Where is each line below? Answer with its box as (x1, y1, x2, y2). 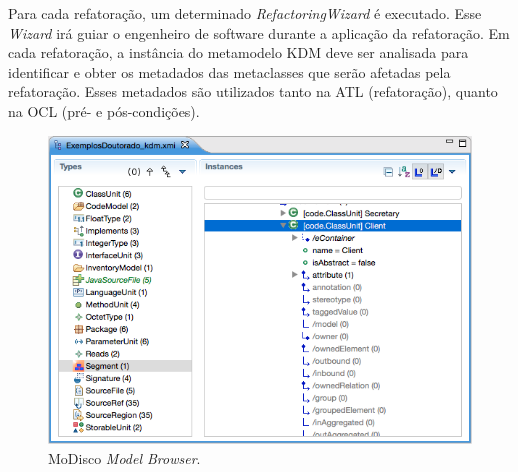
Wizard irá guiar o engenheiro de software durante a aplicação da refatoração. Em (8, 22, 510, 43)
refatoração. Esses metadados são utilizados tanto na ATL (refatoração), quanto (8, 81, 498, 102)
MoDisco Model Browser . (48, 447, 201, 468)
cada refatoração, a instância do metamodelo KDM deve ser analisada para (8, 42, 469, 63)
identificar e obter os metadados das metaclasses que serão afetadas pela (8, 61, 451, 82)
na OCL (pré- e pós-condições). (8, 100, 200, 121)
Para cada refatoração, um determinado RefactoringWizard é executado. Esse (8, 3, 482, 23)
